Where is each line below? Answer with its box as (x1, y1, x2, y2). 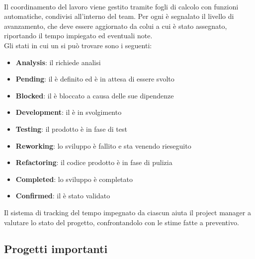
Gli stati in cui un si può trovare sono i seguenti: (4, 40, 152, 50)
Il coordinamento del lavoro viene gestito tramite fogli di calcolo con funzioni (4, 1, 239, 11)
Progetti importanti (4, 241, 108, 257)
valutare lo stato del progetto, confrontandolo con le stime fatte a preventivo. (4, 217, 239, 227)
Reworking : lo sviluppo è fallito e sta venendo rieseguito (15, 140, 191, 151)
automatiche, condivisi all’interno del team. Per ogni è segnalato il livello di (4, 11, 234, 21)
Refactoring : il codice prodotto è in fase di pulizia (15, 157, 172, 168)
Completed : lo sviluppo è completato (15, 173, 133, 184)
